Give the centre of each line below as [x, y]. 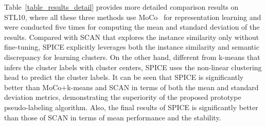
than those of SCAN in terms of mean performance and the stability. [113, 117]
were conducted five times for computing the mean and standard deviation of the [132, 27]
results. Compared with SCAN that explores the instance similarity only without [132, 37]
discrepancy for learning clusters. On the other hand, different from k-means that [132, 57]
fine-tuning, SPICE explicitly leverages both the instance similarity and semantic [132, 47]
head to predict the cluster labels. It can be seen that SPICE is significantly [124, 77]
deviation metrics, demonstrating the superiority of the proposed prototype [123, 97]
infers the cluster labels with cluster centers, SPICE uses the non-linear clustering [133, 67]
